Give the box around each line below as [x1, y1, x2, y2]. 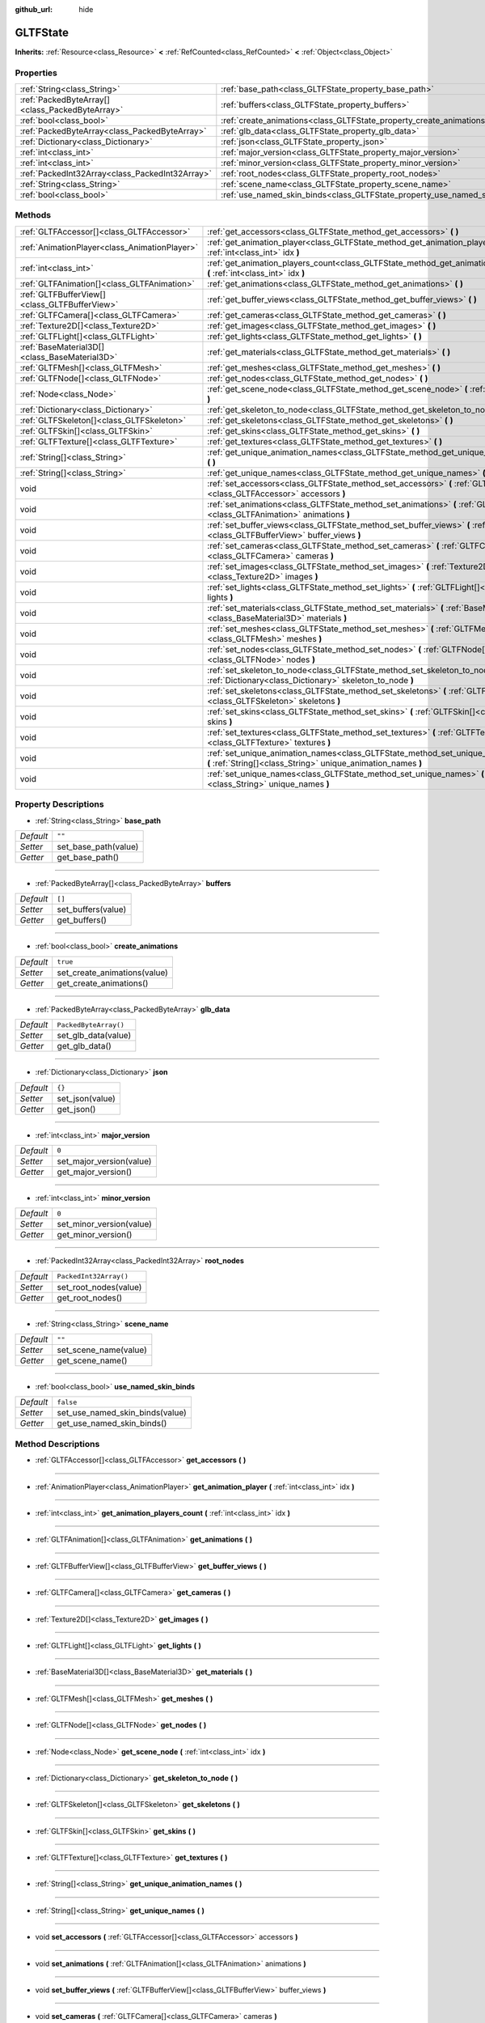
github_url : [15, 5, 53, 14]
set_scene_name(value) [57, 1344, 147, 1355]
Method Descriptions [15, 1438, 100, 1449]
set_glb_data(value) [57, 1030, 132, 1041]
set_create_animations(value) [57, 967, 169, 978]
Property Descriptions [15, 799, 104, 810]
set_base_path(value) [57, 841, 139, 852]
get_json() [57, 1103, 96, 1114]
